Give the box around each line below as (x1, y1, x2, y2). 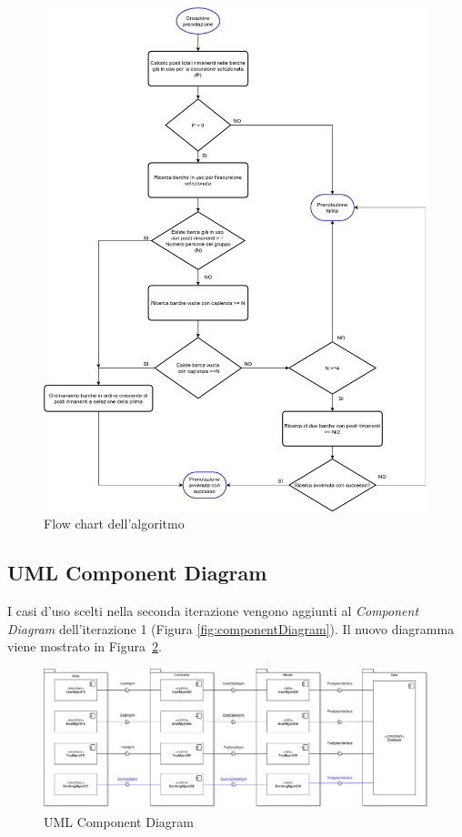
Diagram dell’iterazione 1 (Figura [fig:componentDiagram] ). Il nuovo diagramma (7, 619, 455, 638)
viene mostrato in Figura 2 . (7, 637, 162, 656)
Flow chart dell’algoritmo (44, 514, 185, 533)
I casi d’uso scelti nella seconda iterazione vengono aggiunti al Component (7, 601, 419, 620)
